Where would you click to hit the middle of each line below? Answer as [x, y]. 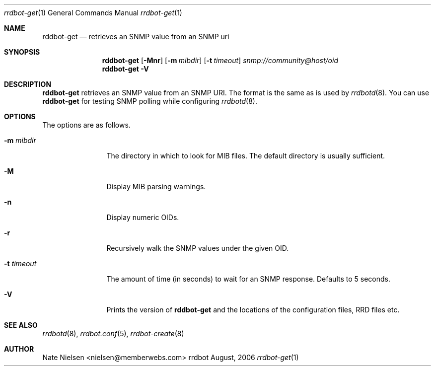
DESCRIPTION [28, 84]
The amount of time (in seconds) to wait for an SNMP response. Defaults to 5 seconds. [248, 279]
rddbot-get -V [125, 69]
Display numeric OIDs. [143, 217]
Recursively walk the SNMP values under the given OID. [198, 248]
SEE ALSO [21, 325]
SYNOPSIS [22, 52]
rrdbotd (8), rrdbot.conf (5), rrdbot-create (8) [113, 333]
